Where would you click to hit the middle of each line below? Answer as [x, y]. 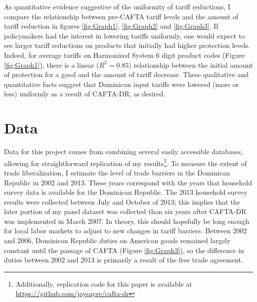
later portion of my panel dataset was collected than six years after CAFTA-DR [125, 211]
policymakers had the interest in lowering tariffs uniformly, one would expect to [125, 35]
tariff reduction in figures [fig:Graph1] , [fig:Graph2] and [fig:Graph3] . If [111, 26]
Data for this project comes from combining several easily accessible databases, [124, 151]
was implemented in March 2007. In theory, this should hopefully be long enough [127, 221]
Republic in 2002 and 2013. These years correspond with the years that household [128, 182]
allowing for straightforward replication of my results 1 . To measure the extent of [125, 162]
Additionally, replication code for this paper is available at [104, 283]
